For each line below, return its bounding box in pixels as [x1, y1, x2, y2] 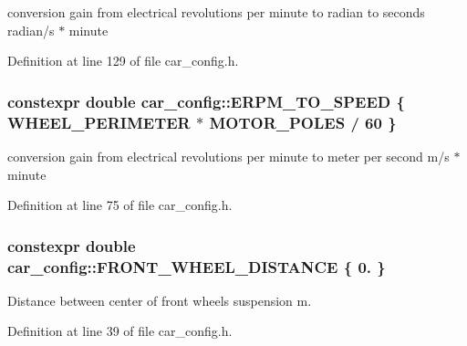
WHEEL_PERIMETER [7, 110, 191, 133]
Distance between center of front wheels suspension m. [7, 290, 312, 309]
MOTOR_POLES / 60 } [209, 110, 397, 133]
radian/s [7, 20, 55, 39]
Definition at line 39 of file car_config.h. [7, 321, 233, 341]
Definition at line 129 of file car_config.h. [7, 51, 239, 70]
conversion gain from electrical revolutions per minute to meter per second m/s [7, 146, 450, 165]
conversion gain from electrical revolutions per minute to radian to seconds [7, 3, 425, 21]
